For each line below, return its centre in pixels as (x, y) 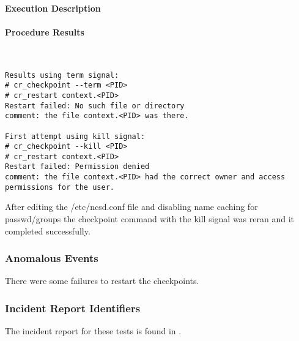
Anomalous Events (52, 258)
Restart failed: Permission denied (77, 167)
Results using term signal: (62, 75)
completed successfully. (48, 230)
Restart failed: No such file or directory (95, 106)
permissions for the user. (60, 187)
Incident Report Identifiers (73, 308)
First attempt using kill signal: (75, 136)
